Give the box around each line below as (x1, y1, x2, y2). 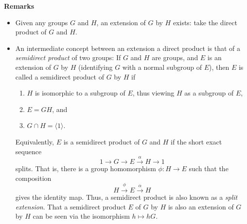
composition (15, 173, 52, 183)
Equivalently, (15, 136, 54, 146)
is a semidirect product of (63, 136, 140, 146)
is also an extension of (168, 201, 234, 211)
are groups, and (152, 52, 198, 63)
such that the (189, 163, 229, 173)
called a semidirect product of (15, 71, 104, 81)
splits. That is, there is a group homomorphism (15, 163, 156, 173)
